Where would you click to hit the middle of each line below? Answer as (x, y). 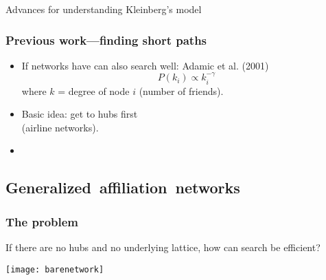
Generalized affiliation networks (123, 187)
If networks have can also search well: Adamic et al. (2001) (145, 65)
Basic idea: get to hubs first (80, 114)
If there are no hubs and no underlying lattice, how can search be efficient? (163, 247)
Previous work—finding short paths (106, 40)
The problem (42, 221)
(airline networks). (60, 127)
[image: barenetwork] (55, 269)
